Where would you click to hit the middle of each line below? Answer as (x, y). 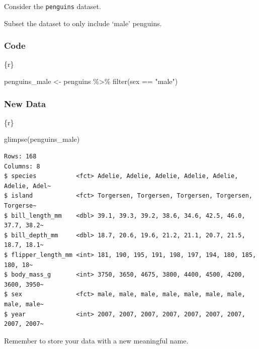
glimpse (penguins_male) (42, 139)
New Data (25, 103)
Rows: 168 (20, 157)
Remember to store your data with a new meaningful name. (96, 340)
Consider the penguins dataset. (53, 6)
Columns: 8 (22, 166)
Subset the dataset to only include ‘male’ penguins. (83, 23)
